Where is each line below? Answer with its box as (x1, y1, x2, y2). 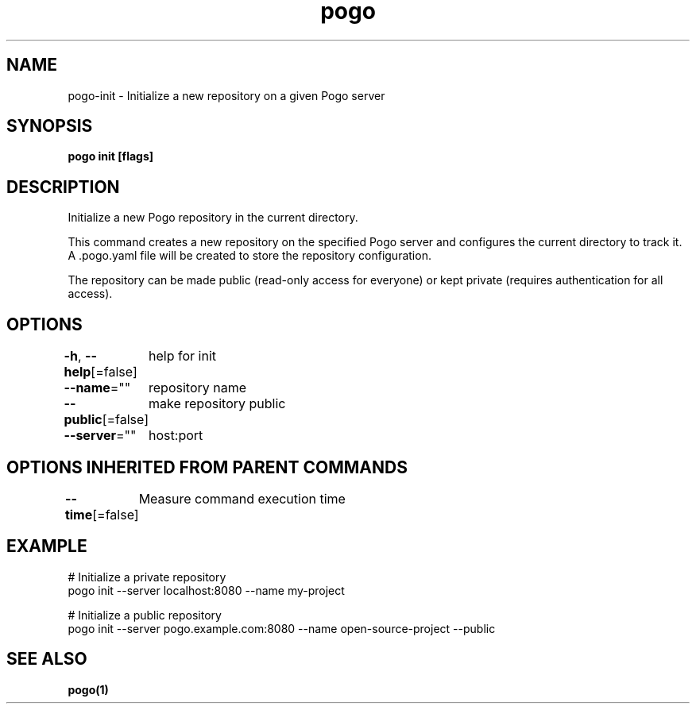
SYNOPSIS (6, 116, 93, 137)
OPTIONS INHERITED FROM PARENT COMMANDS (6, 457, 408, 477)
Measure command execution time (138, 490, 346, 507)
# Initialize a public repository (68, 608, 222, 622)
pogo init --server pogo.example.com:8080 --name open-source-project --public (68, 621, 496, 635)
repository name (149, 380, 247, 396)
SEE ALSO (6, 649, 87, 669)
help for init (149, 348, 216, 365)
